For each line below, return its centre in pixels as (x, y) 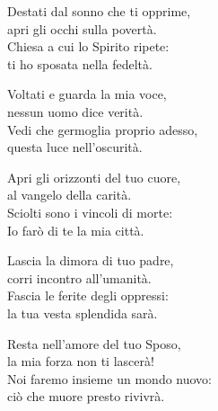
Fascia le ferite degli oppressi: (88, 295)
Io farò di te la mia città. (76, 230)
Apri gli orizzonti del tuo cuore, (94, 177)
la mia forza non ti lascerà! (81, 361)
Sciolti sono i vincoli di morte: (90, 212)
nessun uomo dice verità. (75, 111)
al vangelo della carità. (70, 195)
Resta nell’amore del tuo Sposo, (94, 343)
